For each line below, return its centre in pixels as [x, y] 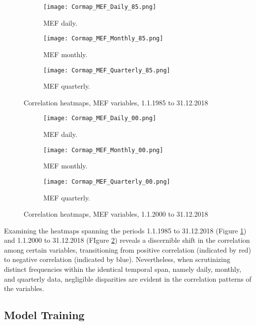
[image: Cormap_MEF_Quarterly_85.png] [107, 70]
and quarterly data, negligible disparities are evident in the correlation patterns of [128, 278]
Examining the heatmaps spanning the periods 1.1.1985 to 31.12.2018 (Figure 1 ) [125, 230]
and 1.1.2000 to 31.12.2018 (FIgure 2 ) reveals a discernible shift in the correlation [127, 240]
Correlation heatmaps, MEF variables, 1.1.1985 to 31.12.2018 [116, 102]
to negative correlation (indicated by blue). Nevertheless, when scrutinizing [117, 259]
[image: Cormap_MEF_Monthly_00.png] [103, 150]
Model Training [44, 315]
